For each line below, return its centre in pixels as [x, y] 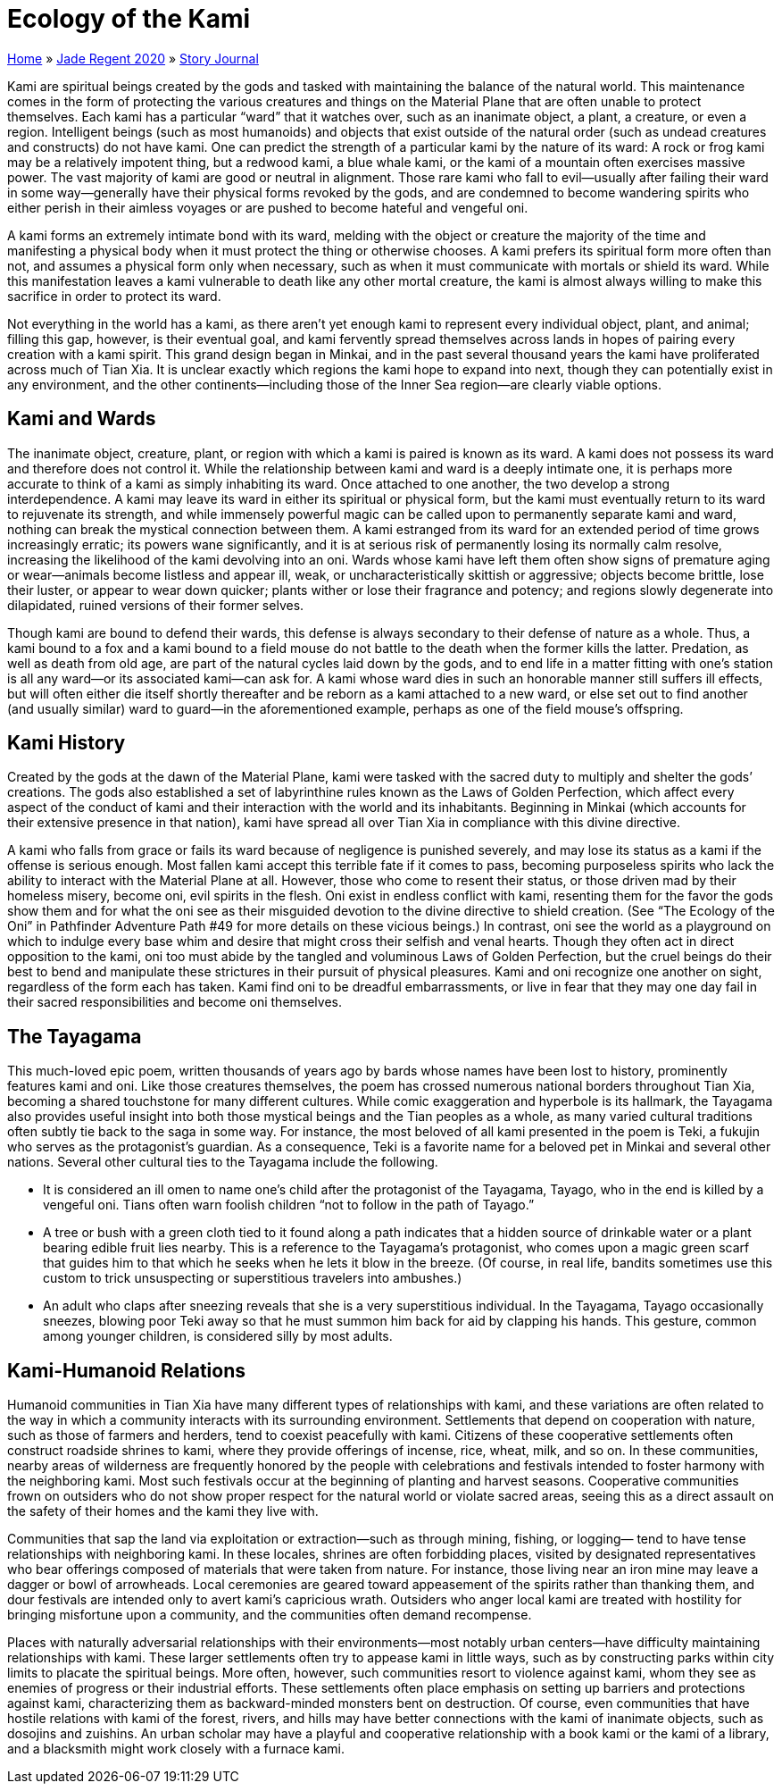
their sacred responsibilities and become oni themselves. [175, 1002]
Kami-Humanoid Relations [126, 1370]
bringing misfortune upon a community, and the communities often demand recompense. [270, 1615]
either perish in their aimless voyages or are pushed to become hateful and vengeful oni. [268, 207]
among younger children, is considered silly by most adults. [218, 1336]
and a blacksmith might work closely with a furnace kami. [176, 1749]
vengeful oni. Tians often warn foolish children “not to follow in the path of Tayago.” [289, 1205]
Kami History [67, 743]
